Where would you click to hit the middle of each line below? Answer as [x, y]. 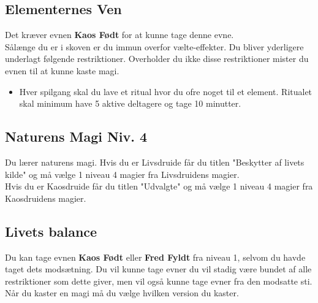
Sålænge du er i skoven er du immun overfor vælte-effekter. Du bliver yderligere [154, 46]
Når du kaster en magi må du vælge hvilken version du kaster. [122, 293]
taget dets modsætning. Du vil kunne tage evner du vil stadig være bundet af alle [158, 269]
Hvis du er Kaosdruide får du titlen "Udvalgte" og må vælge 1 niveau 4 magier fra [159, 186]
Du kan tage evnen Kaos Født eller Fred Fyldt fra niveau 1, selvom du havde [155, 257]
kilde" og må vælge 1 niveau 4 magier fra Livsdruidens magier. [122, 174]
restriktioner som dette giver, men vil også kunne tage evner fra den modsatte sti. [159, 281]
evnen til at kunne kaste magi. [62, 70]
